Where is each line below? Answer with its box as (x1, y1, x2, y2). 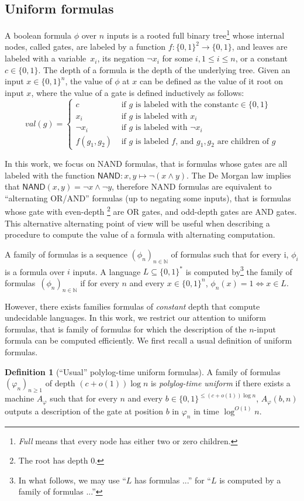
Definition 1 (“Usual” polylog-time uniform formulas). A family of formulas (5, 365, 281, 378)
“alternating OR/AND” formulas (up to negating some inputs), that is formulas (5, 191, 291, 204)
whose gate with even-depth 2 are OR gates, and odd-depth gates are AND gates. (5, 204, 297, 217)
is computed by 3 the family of (185, 263, 292, 277)
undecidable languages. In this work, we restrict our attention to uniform (5, 311, 266, 324)
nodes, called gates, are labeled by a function (5, 40, 166, 53)
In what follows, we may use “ (18, 473, 126, 486)
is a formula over (5, 265, 65, 277)
